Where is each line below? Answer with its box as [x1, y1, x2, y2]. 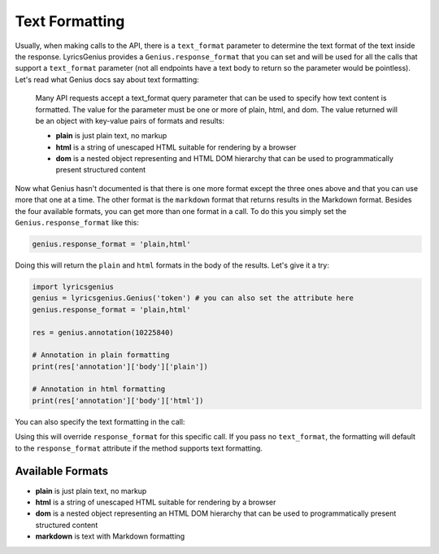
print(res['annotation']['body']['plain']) [32, 362, 209, 371]
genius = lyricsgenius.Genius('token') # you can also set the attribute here [32, 294, 354, 303]
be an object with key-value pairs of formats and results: [35, 116, 225, 125]
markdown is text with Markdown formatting [35, 531, 185, 541]
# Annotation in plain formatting [32, 351, 170, 360]
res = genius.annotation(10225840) [32, 328, 174, 337]
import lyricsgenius [32, 281, 114, 291]
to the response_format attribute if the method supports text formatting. [15, 443, 263, 453]
